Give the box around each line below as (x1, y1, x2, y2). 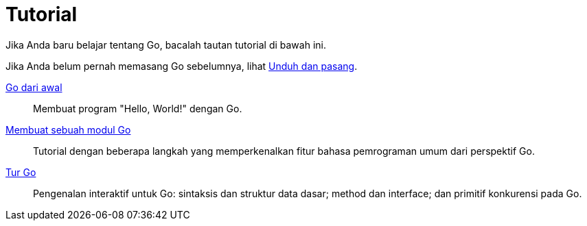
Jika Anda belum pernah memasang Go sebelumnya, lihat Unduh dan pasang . (5, 60, 358, 72)
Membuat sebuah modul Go (5, 123, 131, 136)
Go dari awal (5, 81, 62, 93)
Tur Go (5, 166, 36, 178)
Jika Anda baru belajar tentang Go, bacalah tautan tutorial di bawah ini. (5, 38, 326, 51)
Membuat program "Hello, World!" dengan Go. (33, 102, 242, 114)
